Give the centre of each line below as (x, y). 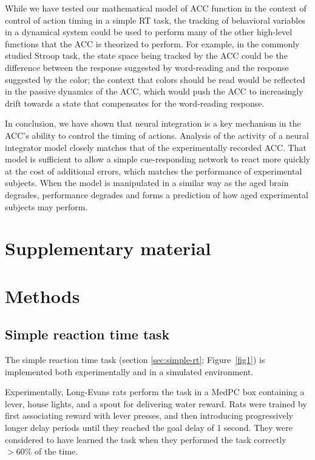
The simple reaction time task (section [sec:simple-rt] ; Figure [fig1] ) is (135, 360)
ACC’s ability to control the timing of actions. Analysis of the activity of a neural (157, 135)
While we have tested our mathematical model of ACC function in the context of (156, 8)
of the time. (56, 451)
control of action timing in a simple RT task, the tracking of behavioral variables (155, 20)
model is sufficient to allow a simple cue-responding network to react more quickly (158, 159)
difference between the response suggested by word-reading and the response (147, 67)
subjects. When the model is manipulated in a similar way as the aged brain (147, 183)
